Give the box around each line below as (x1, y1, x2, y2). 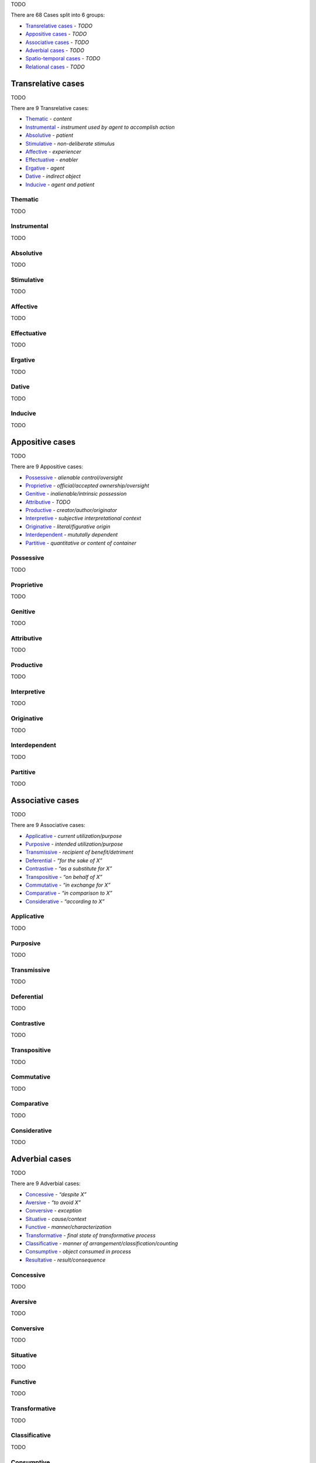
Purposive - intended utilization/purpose (25, 840, 123, 847)
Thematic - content (25, 115, 72, 122)
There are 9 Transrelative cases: (11, 105, 89, 112)
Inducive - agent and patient (25, 181, 95, 188)
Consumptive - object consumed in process (25, 1248, 132, 1255)
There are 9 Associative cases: (11, 822, 85, 829)
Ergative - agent (25, 164, 65, 171)
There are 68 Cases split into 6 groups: (11, 12, 105, 19)
